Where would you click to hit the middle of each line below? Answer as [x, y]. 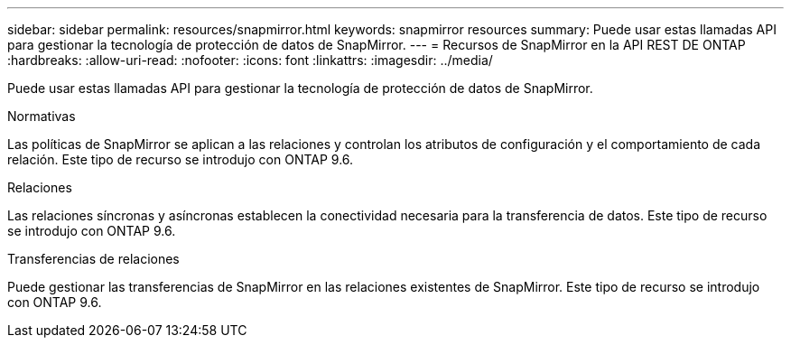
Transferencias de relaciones [93, 259]
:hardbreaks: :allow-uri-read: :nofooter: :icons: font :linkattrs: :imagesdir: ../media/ [250, 60]
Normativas [42, 116]
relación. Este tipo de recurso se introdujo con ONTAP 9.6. [181, 159]
